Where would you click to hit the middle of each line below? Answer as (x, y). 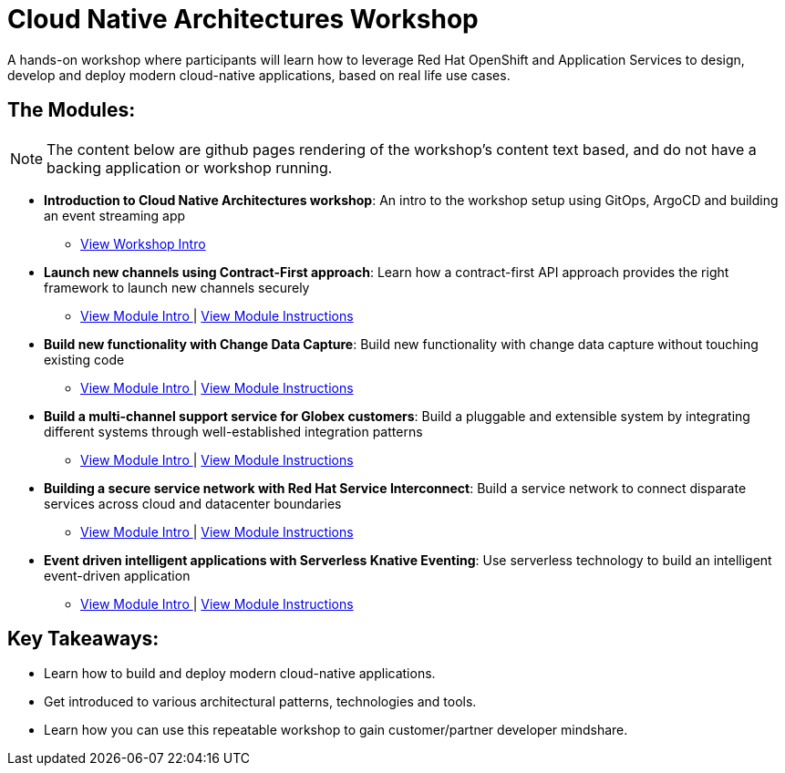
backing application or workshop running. (190, 167)
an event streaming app (115, 215)
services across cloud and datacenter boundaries (193, 503)
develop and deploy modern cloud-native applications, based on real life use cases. (259, 75)
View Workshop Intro (143, 243)
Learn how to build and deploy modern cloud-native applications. (240, 674)
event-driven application (117, 575)
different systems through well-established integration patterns (233, 431)
